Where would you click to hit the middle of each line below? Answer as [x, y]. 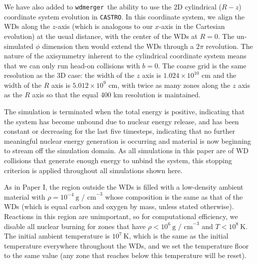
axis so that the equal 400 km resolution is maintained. [116, 95]
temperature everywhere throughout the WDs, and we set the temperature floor [127, 245]
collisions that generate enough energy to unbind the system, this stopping [118, 160]
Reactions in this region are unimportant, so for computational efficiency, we [121, 216]
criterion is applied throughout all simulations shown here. [93, 170]
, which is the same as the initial [179, 236]
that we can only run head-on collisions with [72, 65]
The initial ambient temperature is [57, 236]
